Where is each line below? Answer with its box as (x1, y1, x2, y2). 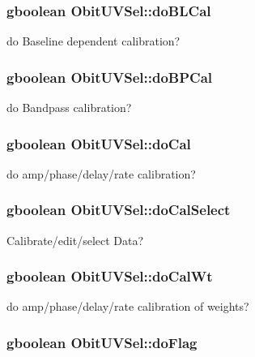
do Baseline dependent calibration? (6, 32, 181, 49)
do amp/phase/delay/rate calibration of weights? (6, 298, 249, 315)
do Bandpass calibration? (6, 99, 132, 116)
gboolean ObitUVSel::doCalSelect (6, 200, 231, 220)
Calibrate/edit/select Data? (6, 231, 144, 248)
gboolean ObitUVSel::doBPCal (6, 67, 213, 87)
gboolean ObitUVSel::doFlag (6, 332, 198, 352)
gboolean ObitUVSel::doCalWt (6, 266, 213, 286)
